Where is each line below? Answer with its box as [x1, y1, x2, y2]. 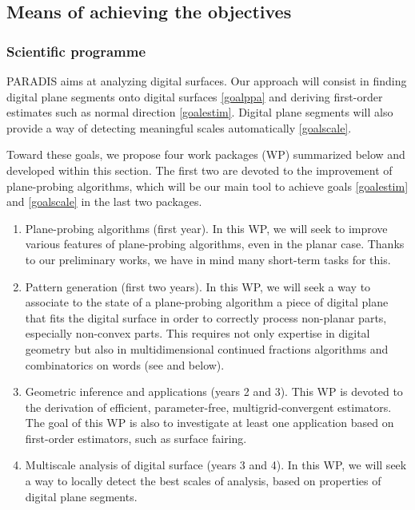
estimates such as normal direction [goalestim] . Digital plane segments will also [6, 104, 393, 121]
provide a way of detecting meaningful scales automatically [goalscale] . [6, 119, 352, 136]
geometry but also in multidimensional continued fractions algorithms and [25, 340, 389, 357]
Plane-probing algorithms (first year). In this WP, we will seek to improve [25, 219, 388, 236]
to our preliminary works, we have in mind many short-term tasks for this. [25, 251, 391, 267]
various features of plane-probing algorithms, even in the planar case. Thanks [25, 235, 405, 252]
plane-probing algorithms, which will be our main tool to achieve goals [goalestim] [6, 177, 409, 194]
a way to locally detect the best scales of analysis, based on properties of [25, 472, 381, 489]
